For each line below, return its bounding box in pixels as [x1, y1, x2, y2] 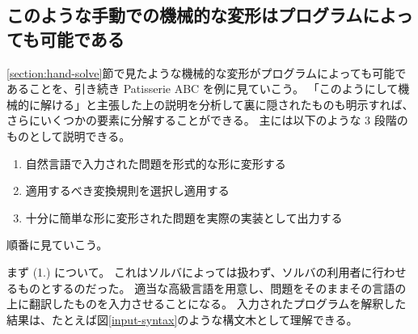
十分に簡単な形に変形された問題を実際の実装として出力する [25, 209, 343, 226]
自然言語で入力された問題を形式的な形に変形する [25, 154, 286, 171]
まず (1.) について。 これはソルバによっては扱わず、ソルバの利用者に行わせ [6, 263, 407, 280]
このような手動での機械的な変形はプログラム [6, 2, 363, 27]
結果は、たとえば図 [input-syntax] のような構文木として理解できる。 [6, 311, 358, 328]
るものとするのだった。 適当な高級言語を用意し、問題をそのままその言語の [6, 279, 407, 296]
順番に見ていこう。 [6, 236, 108, 253]
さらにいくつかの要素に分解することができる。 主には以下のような [6, 112, 361, 129]
